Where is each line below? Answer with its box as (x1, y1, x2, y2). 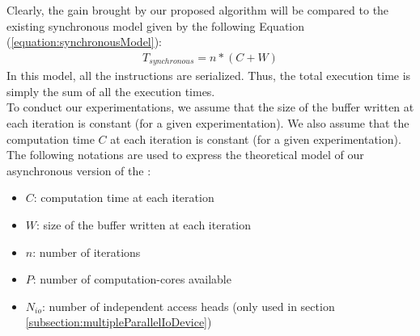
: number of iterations (32, 243, 141, 260)
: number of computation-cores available (32, 271, 231, 288)
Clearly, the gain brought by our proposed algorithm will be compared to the (6, 2, 389, 18)
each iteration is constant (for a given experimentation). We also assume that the (6, 115, 409, 132)
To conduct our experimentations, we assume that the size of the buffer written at (6, 99, 414, 115)
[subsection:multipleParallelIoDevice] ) (25, 313, 212, 330)
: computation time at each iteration (33, 189, 214, 206)
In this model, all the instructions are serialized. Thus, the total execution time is (6, 67, 411, 84)
